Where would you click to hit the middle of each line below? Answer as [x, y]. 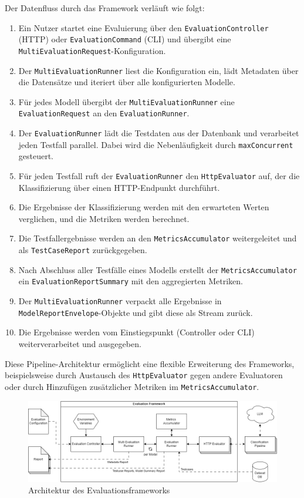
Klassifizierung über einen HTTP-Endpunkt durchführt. [119, 187]
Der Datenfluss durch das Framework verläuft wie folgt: [105, 8]
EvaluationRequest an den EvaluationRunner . [104, 113]
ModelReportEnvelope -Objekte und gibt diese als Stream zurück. [136, 312]
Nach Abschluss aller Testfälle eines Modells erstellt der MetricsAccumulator [158, 269]
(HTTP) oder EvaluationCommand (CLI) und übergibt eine [125, 39]
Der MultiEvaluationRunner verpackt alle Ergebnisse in [120, 301]
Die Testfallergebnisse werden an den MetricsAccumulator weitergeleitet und [158, 238]
